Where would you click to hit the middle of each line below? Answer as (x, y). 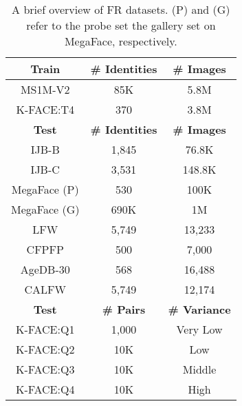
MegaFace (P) (45, 189)
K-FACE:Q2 (45, 349)
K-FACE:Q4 (45, 389)
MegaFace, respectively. (121, 41)
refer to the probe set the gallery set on (121, 25)
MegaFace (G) (45, 209)
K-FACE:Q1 (45, 329)
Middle (199, 369)
